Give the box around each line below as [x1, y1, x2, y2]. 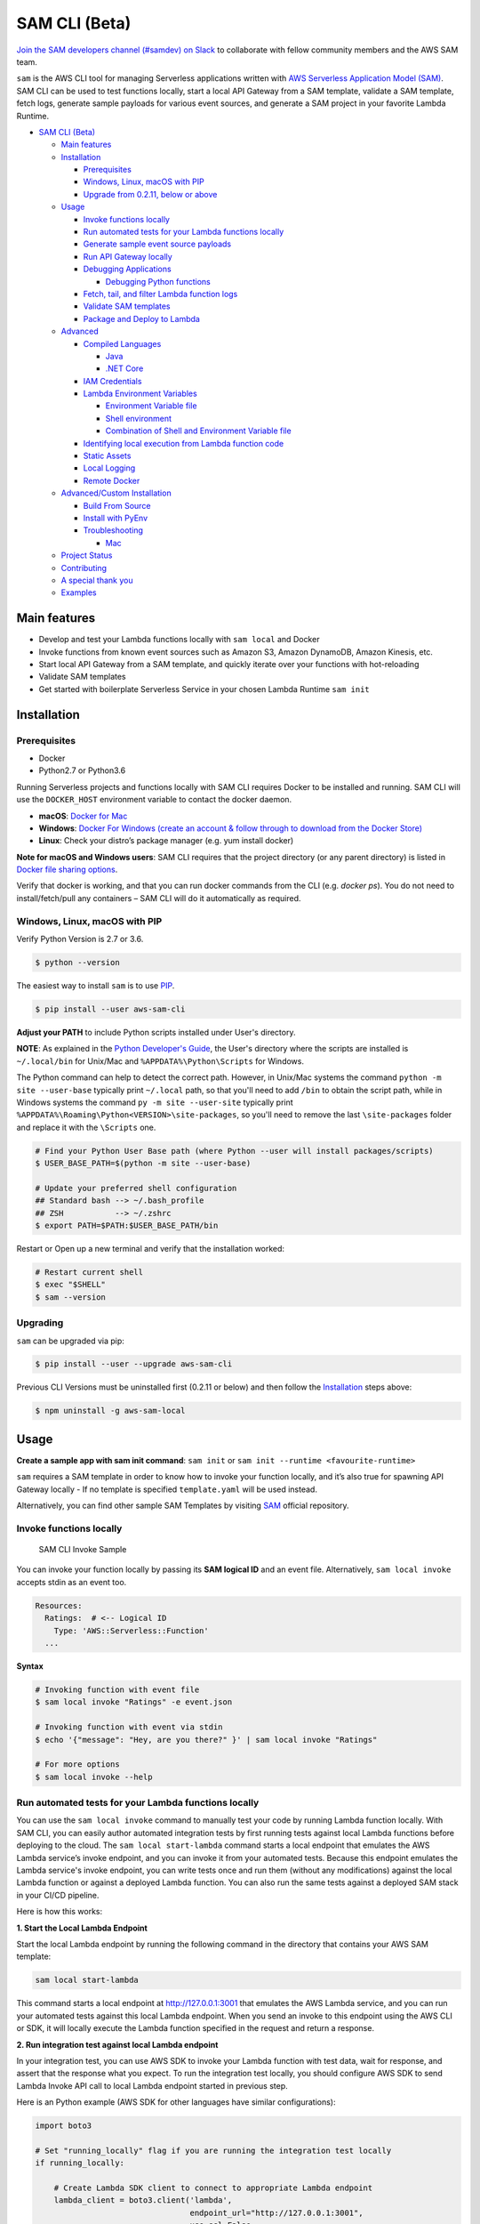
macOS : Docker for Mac [38, 810, 128, 821]
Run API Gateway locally [83, 251, 172, 262]
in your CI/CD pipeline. [16, 1890, 100, 1900]
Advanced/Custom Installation [60, 488, 172, 498]
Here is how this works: [16, 1906, 103, 1917]
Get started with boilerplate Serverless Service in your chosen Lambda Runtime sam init [38, 683, 371, 694]
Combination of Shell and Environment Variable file [105, 425, 292, 436]
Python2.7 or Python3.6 [38, 765, 126, 776]
